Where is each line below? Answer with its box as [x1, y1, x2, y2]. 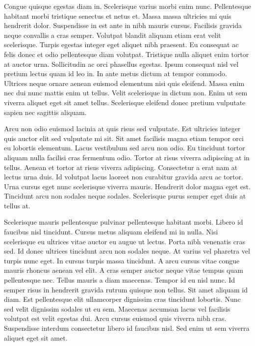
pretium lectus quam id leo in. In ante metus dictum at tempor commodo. [4, 68, 227, 79]
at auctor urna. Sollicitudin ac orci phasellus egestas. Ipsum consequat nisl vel [4, 58, 239, 69]
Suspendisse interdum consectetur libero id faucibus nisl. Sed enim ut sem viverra [4, 323, 250, 333]
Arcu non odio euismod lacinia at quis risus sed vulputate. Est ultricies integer [4, 123, 241, 134]
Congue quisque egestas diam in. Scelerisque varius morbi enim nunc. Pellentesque [4, 1, 251, 11]
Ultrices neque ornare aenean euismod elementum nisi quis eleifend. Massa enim [4, 78, 245, 88]
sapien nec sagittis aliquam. [4, 107, 87, 117]
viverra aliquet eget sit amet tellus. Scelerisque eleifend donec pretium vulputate [4, 97, 246, 107]
